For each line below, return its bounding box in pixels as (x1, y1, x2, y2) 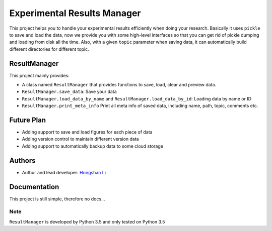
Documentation (9, 182, 59, 191)
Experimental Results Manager (9, 8, 141, 19)
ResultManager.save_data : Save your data (22, 88, 117, 95)
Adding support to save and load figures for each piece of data (22, 129, 153, 135)
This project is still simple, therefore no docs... (9, 196, 105, 202)
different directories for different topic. (9, 46, 89, 52)
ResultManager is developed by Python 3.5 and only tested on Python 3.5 (9, 218, 165, 224)
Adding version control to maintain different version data (22, 136, 139, 142)
